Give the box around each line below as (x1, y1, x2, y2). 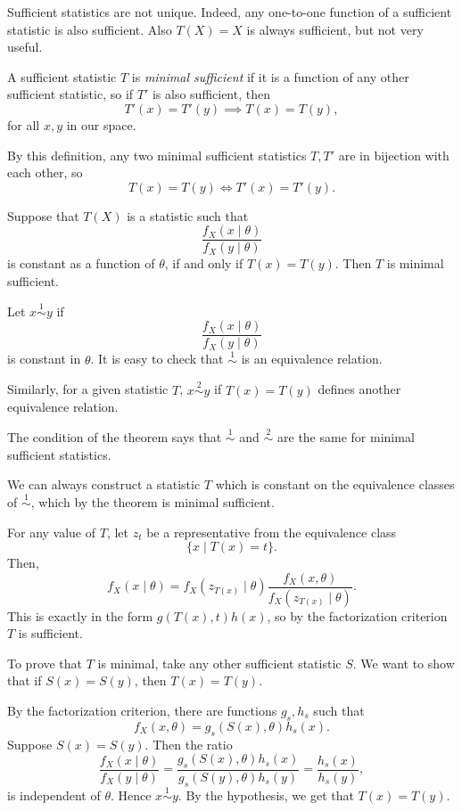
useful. (7, 37, 43, 56)
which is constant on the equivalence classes (215, 475, 455, 494)
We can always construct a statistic (7, 475, 201, 494)
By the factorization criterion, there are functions (7, 700, 277, 719)
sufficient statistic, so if (7, 85, 134, 103)
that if (7, 671, 42, 690)
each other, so (7, 163, 83, 182)
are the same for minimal (277, 427, 415, 446)
